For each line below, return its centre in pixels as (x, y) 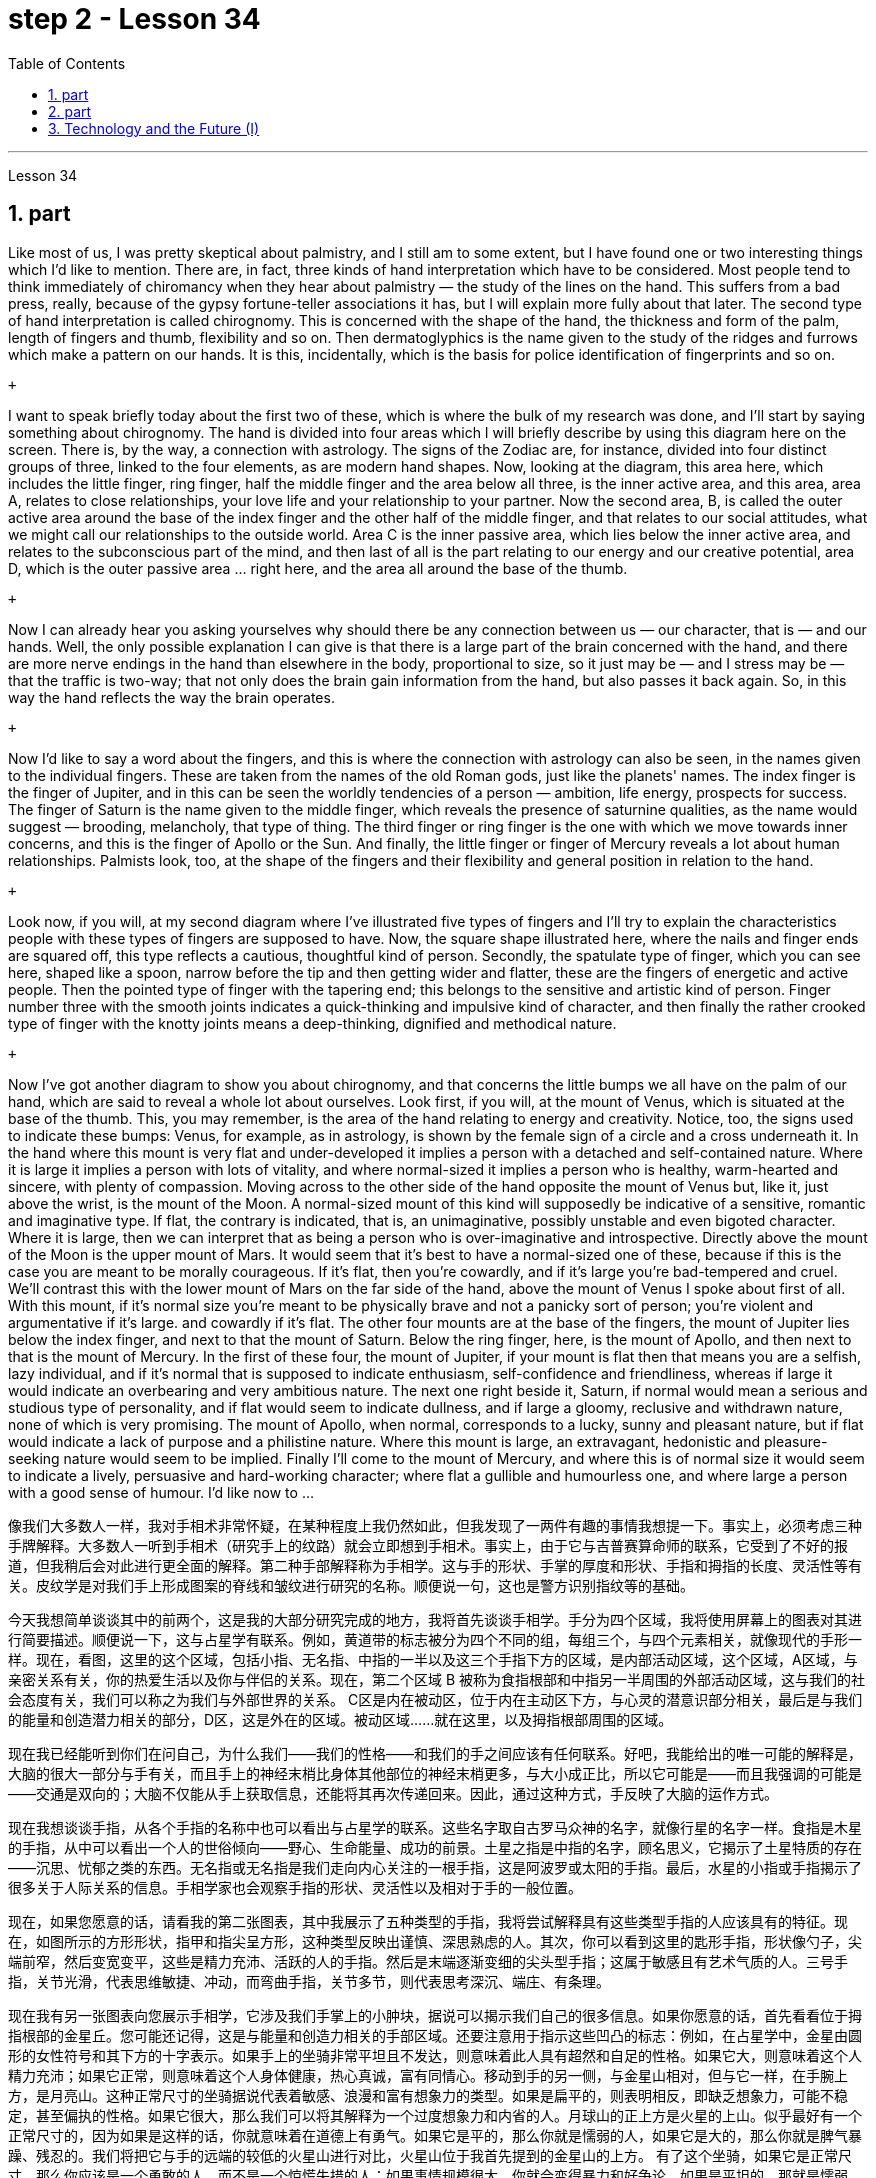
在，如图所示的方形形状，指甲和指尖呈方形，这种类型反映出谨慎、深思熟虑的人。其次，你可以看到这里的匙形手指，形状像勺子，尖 (435, 1941)
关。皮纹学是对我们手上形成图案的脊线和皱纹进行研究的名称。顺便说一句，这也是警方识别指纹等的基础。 (351, 1585)
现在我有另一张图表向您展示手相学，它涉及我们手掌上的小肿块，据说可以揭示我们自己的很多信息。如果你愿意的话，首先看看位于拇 (435, 2015)
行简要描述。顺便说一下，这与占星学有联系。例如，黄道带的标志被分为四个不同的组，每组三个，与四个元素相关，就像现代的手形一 (435, 1639)
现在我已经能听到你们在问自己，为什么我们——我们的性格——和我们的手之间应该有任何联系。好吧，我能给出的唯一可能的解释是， (435, 1753)
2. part (70, 111)
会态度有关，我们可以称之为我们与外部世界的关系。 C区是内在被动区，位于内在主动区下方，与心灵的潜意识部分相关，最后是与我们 (435, 1699)
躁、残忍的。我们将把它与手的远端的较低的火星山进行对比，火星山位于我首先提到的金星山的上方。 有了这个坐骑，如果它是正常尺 (430, 2155)
